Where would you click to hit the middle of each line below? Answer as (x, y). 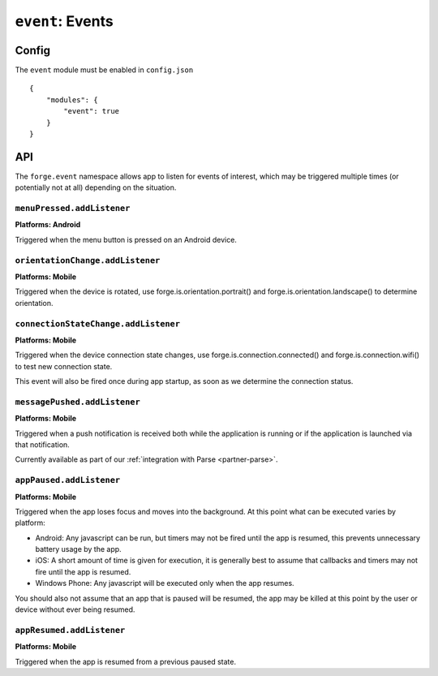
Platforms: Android (48, 225)
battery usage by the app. (78, 549)
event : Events (64, 21)
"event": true (92, 111)
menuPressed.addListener (73, 209)
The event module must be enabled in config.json (104, 70)
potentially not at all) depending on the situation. (96, 187)
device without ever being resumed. (75, 609)
